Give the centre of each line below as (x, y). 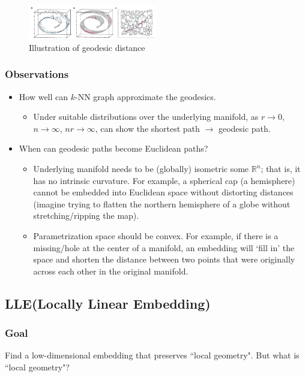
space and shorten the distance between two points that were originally (164, 259)
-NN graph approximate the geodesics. (146, 96)
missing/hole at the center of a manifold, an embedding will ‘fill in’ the (164, 247)
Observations (37, 74)
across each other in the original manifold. (111, 271)
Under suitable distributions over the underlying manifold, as (146, 117)
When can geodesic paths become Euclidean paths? (113, 148)
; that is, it (281, 168)
